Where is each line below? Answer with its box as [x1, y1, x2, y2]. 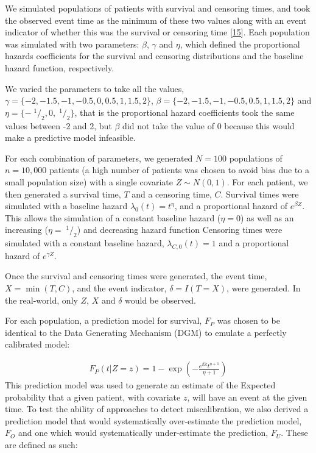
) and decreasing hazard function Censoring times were [77, 223, 283, 236]
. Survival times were [220, 187, 299, 200]
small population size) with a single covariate [5, 175, 173, 188]
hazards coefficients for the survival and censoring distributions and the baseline [5, 49, 304, 62]
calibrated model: [5, 338, 70, 351]
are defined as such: [5, 438, 78, 451]
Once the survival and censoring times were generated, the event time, [5, 269, 267, 282]
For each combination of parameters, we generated [5, 151, 193, 164]
